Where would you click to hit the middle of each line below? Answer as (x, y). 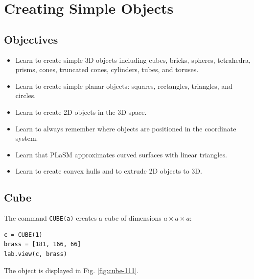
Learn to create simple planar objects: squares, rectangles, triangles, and (124, 86)
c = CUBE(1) (23, 235)
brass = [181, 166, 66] (43, 244)
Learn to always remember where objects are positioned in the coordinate (126, 128)
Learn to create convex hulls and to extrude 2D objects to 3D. (109, 171)
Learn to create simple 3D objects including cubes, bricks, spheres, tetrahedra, (133, 60)
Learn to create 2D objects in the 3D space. (81, 112)
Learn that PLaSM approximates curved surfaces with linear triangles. (121, 154)
